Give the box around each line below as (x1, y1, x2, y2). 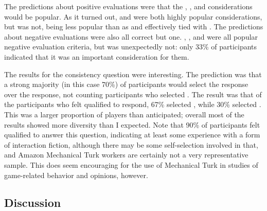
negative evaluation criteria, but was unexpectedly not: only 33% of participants (4, 41, 257, 52)
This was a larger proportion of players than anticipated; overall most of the (4, 109, 244, 119)
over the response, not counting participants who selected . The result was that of (4, 89, 262, 99)
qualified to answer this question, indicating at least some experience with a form (4, 129, 260, 140)
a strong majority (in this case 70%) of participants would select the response (4, 79, 248, 90)
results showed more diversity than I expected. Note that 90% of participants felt (4, 119, 260, 130)
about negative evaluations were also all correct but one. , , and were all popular (4, 31, 258, 42)
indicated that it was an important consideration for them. (4, 51, 189, 62)
